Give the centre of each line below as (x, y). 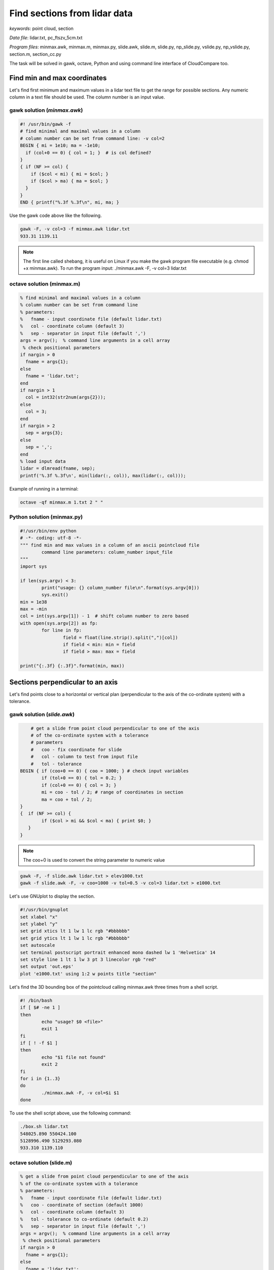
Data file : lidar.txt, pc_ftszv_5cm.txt (46, 38)
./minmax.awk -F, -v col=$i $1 (80, 1093)
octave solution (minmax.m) (45, 284)
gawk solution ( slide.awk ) (42, 714)
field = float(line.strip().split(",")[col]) (120, 637)
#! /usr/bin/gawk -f (45, 124)
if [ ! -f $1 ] (39, 1043)
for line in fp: (62, 630)
